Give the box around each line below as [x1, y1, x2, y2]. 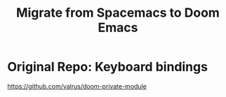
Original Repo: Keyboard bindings [7, 59, 208, 75]
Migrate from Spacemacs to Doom [16, 5, 220, 21]
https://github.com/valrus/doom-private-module [7, 82, 147, 90]
